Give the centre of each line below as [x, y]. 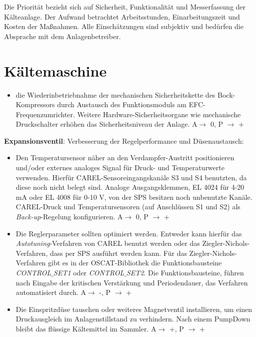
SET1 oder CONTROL [89, 272]
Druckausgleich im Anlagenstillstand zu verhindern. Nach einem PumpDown [133, 319]
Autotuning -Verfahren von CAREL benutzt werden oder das [108, 243]
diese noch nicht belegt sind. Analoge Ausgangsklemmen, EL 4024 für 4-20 [130, 187]
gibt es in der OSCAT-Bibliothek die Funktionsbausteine [135, 263]
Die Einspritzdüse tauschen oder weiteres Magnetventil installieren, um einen [134, 309]
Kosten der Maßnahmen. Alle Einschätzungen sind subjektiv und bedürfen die [124, 26]
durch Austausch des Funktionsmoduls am [122, 104]
